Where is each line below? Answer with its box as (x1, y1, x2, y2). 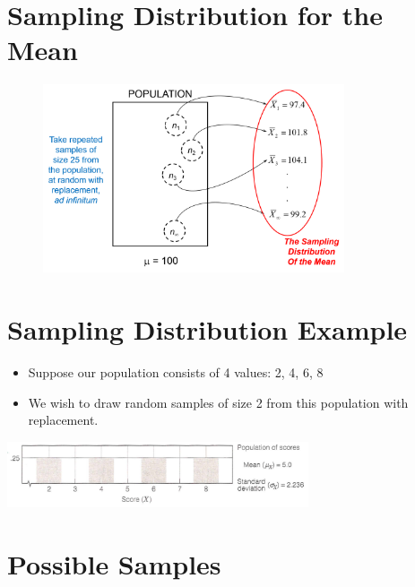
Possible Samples (7, 546, 221, 583)
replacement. (28, 410, 99, 429)
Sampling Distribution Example (7, 311, 408, 348)
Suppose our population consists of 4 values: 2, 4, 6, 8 (28, 363, 324, 382)
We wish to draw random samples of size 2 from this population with (28, 393, 409, 411)
